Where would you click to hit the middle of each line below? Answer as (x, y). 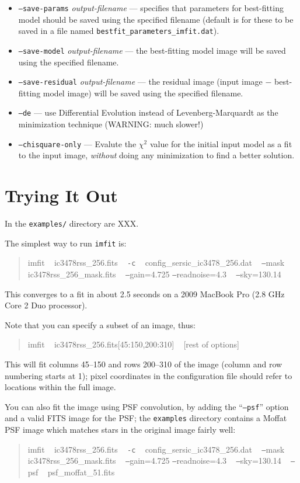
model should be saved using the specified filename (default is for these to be (156, 19)
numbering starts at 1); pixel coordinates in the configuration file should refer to (149, 375)
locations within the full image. (60, 387)
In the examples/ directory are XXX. (72, 223)
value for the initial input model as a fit (221, 143)
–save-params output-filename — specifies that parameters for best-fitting (151, 8)
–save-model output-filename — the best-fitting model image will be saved (152, 50)
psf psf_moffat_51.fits (71, 472)
